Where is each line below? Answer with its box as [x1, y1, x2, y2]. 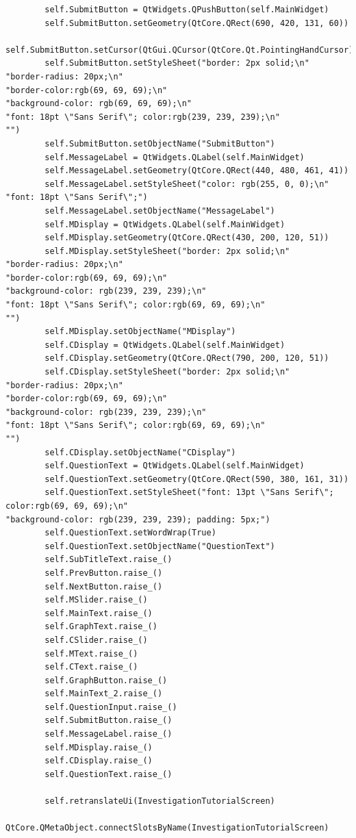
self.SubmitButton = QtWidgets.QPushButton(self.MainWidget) [44, 5, 329, 14]
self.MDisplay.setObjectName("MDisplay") [44, 327, 236, 337]
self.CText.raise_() [44, 662, 138, 672]
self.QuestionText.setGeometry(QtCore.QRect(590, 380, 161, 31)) [44, 474, 349, 484]
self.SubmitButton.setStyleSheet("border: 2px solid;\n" [44, 58, 309, 68]
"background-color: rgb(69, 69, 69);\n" [5, 99, 192, 109]
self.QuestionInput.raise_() [44, 702, 177, 712]
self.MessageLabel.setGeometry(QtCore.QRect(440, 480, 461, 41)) [44, 166, 349, 176]
